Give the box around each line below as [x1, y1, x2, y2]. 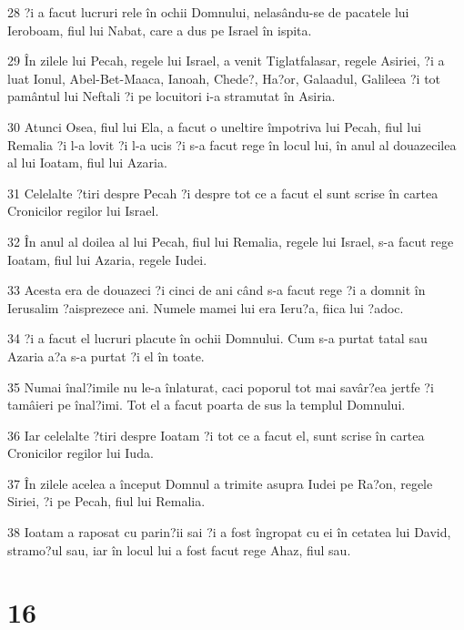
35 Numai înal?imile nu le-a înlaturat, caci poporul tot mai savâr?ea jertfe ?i [7, 377, 434, 396]
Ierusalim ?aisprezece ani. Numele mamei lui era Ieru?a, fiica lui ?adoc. [7, 298, 404, 317]
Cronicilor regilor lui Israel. [7, 201, 159, 220]
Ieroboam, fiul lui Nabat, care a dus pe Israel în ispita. [7, 20, 312, 39]
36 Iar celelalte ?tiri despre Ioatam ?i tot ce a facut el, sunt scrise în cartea [7, 425, 425, 444]
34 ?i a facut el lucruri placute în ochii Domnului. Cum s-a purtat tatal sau [7, 329, 428, 348]
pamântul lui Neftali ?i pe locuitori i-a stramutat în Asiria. [7, 86, 336, 106]
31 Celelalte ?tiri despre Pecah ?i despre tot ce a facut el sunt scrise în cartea [7, 183, 439, 202]
